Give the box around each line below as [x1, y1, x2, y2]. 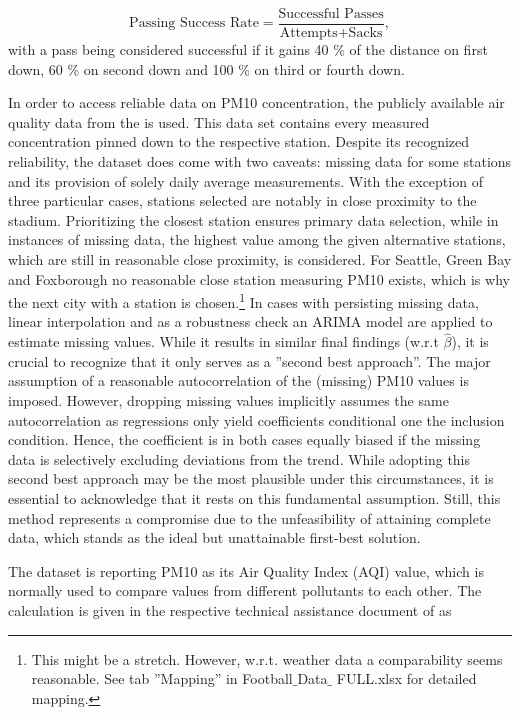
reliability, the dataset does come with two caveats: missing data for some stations [8, 151, 512, 172]
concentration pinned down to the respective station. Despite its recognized [8, 131, 470, 152]
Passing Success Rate [129, 16, 259, 31]
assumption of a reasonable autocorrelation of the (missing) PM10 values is [8, 370, 469, 391]
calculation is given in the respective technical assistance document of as [8, 599, 452, 620]
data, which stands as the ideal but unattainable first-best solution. [8, 527, 421, 548]
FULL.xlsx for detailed [336, 668, 477, 689]
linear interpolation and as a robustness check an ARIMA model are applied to [8, 311, 493, 332]
